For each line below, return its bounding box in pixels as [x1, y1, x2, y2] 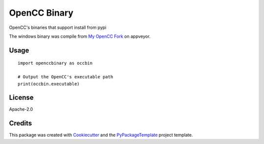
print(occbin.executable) [18, 81, 80, 87]
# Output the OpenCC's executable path [18, 74, 113, 80]
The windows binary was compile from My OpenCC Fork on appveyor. [9, 33, 151, 39]
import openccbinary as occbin [18, 60, 93, 66]
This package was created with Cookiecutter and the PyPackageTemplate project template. [9, 132, 193, 138]
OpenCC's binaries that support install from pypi [9, 24, 107, 30]
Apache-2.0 [9, 106, 33, 112]
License [9, 94, 34, 102]
